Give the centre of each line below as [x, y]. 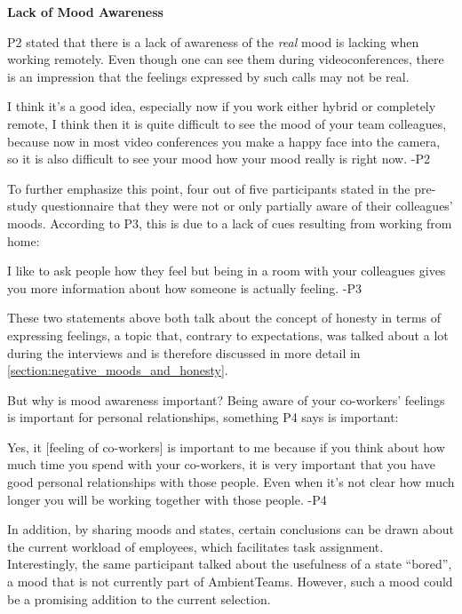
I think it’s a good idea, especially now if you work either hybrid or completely [222, 106]
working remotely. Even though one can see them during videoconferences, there [226, 59]
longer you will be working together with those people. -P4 [167, 499]
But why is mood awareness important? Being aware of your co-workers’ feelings [226, 399]
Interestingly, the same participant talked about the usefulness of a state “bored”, [230, 564]
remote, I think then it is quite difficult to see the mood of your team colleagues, [227, 123]
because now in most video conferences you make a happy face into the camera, [224, 141]
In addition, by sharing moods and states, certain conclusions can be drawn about [231, 529]
